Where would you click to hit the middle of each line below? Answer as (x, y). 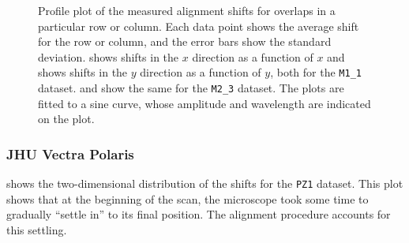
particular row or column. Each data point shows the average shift (199, 26)
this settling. (37, 229)
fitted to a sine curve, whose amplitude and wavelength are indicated (204, 103)
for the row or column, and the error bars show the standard (185, 41)
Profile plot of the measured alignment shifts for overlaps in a (187, 10)
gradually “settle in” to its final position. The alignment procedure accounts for (199, 214)
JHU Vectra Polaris (70, 153)
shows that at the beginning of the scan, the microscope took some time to (188, 198)
